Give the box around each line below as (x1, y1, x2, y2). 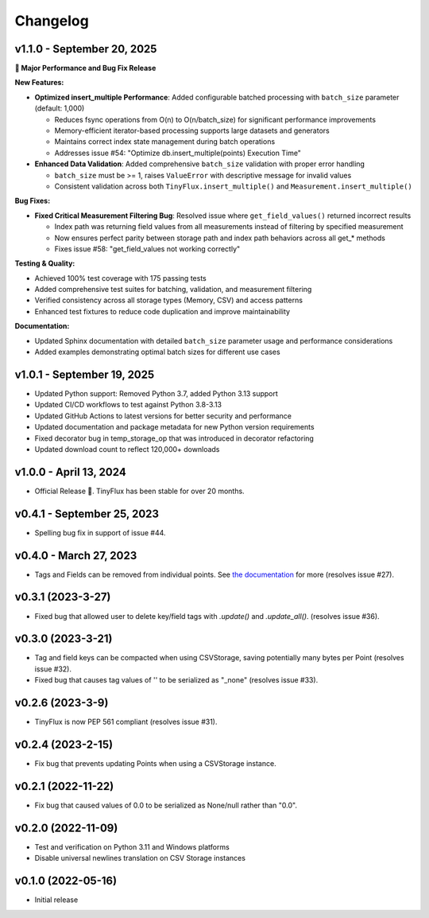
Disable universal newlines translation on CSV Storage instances (34, 854, 246, 863)
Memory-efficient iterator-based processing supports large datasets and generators (54, 126, 330, 135)
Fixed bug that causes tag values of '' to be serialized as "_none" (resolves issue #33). (34, 675, 319, 685)
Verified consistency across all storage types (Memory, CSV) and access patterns (34, 295, 303, 305)
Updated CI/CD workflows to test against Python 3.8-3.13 (34, 400, 222, 410)
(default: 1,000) (34, 103, 85, 113)
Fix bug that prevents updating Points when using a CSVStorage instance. (34, 759, 277, 768)
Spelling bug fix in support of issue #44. (34, 527, 166, 537)
